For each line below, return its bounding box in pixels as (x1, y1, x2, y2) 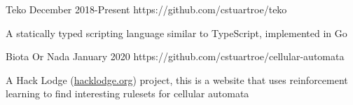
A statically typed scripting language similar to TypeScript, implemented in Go (6, 25, 347, 40)
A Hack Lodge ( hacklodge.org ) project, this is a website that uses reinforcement (6, 72, 348, 87)
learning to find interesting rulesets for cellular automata (6, 86, 249, 101)
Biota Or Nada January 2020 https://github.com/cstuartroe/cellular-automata (6, 49, 345, 64)
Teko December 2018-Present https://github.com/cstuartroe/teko (6, 2, 287, 16)
